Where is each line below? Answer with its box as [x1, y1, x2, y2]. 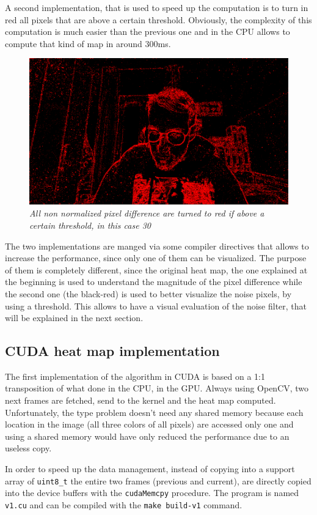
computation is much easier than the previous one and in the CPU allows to [5, 25, 290, 38]
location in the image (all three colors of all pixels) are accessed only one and [5, 418, 294, 431]
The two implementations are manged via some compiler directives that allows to [5, 239, 309, 252]
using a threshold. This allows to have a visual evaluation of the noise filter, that [5, 299, 307, 312]
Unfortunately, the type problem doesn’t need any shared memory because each [5, 406, 304, 418]
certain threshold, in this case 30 [29, 218, 151, 231]
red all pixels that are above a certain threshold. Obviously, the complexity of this [5, 13, 312, 26]
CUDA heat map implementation [5, 341, 220, 360]
